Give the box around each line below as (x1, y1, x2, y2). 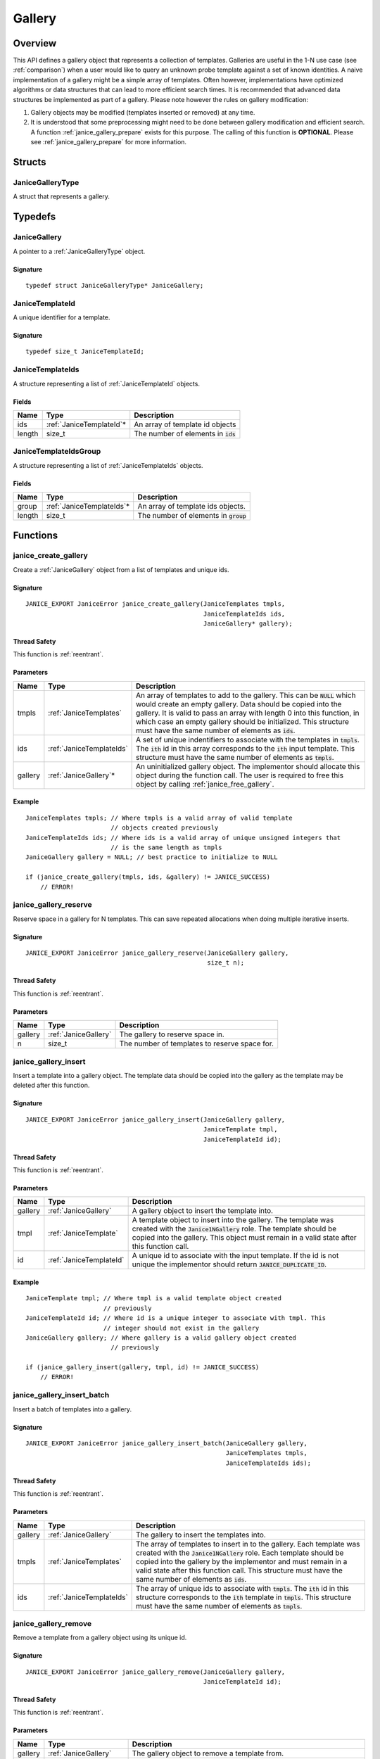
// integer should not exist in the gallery (103, 1323, 260, 1332)
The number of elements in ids (134, 428, 236, 438)
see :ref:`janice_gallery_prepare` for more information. (30, 138, 186, 146)
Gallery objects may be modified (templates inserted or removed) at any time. (30, 108, 255, 117)
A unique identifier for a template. (13, 313, 110, 322)
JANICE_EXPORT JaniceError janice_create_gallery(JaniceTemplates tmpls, (25, 600, 286, 608)
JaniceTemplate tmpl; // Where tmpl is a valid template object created (25, 1295, 281, 1302)
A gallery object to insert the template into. (132, 1206, 274, 1216)
